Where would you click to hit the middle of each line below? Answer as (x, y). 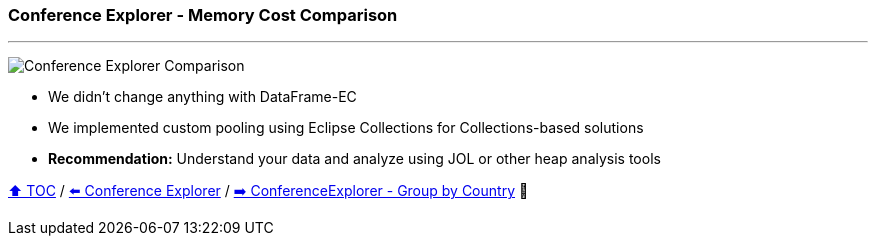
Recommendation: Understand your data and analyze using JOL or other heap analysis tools (354, 159)
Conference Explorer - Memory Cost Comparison (203, 15)
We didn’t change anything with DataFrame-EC (202, 97)
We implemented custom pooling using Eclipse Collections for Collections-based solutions (346, 128)
